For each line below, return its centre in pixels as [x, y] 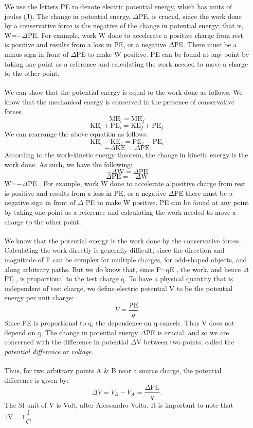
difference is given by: [36, 380]
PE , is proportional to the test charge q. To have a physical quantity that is [119, 279]
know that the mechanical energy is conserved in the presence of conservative [119, 101]
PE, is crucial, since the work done [190, 16]
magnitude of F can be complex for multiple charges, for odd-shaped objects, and [126, 260]
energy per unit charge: [39, 298]
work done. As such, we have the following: [69, 164]
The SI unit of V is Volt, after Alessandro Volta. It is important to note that [119, 405]
